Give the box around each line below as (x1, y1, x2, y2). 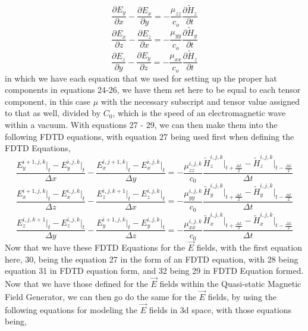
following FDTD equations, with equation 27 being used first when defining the (5, 130, 294, 142)
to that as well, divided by (5, 107, 101, 119)
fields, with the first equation (196, 241, 302, 254)
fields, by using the (208, 290, 277, 302)
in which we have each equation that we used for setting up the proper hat (5, 71, 277, 84)
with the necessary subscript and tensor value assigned (100, 95, 300, 107)
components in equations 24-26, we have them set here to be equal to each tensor (5, 83, 301, 96)
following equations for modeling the (5, 303, 137, 316)
